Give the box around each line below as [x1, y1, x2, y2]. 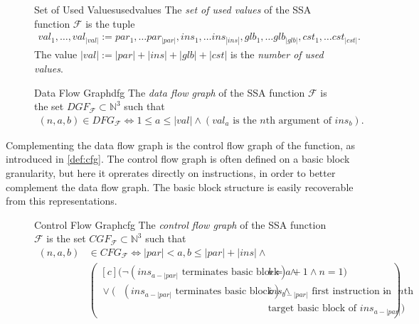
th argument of [265, 115, 332, 126]
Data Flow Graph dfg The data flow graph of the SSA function [34, 85, 305, 99]
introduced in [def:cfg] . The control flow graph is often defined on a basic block [6, 151, 350, 166]
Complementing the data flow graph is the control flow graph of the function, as [6, 137, 356, 152]
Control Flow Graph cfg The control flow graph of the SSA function [34, 217, 327, 232]
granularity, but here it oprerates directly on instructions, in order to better [6, 166, 336, 180]
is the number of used [230, 47, 324, 62]
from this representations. [6, 193, 117, 208]
